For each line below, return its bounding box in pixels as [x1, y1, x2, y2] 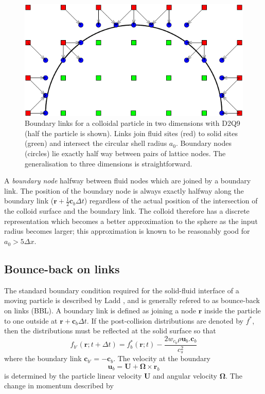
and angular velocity [153, 370, 217, 381]
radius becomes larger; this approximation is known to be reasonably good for [4, 226, 250, 236]
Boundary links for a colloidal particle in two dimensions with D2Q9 [25, 118, 240, 128]
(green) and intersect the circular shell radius [25, 138, 167, 148]
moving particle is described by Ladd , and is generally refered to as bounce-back [4, 295, 260, 306]
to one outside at [4, 315, 58, 326]
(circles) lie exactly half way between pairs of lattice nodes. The [25, 148, 226, 159]
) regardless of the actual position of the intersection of [84, 195, 258, 206]
